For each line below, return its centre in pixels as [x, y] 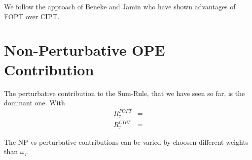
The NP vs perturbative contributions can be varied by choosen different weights [126, 142]
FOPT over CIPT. [32, 16]
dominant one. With [35, 103]
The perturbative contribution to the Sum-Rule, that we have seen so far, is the [125, 93]
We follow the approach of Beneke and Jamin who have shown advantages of [120, 6]
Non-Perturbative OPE [85, 50]
